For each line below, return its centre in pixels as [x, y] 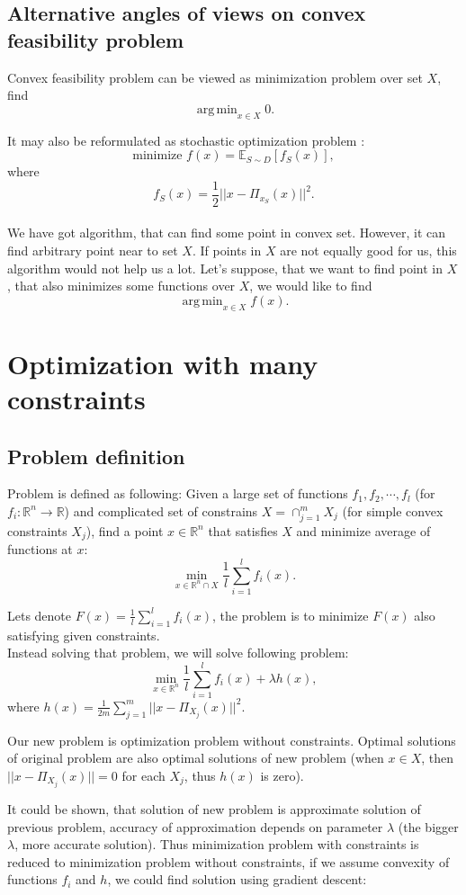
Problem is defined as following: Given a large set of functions [178, 493]
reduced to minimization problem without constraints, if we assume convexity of [229, 861]
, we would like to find [311, 286]
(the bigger [428, 826]
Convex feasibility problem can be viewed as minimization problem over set [215, 77]
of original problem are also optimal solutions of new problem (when [196, 758]
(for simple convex [393, 510]
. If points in [227, 251]
